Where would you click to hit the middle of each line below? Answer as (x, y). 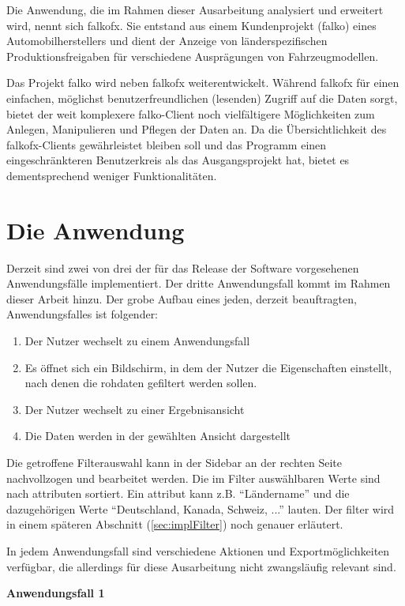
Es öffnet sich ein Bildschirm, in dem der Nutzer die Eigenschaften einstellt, (208, 367)
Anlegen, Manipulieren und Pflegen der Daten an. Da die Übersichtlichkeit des (197, 129)
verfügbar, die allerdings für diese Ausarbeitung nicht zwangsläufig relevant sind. (201, 566)
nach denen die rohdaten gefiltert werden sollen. (141, 383)
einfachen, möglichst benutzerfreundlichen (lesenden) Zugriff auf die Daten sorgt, (202, 98)
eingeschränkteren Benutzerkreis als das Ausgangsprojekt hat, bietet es (178, 160)
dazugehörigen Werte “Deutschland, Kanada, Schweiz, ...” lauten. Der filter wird (201, 508)
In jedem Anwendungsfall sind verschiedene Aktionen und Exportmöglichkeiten (198, 550)
